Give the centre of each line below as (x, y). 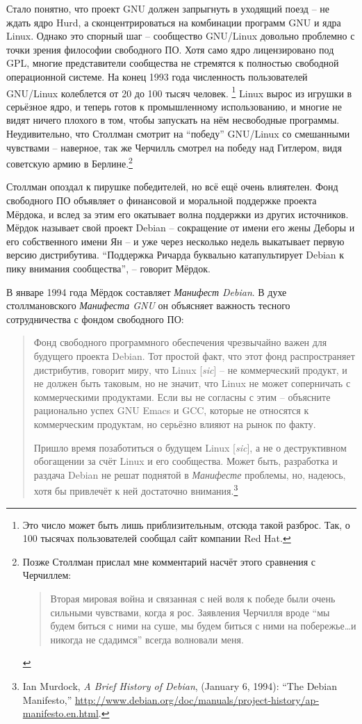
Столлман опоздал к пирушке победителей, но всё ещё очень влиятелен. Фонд (172, 187)
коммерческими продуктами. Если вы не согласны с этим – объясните (182, 396)
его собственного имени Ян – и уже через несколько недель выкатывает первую (175, 241)
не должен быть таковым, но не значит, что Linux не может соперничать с (192, 383)
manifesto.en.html (60, 713)
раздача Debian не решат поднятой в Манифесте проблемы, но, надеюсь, (190, 474)
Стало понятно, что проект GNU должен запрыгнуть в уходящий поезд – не (168, 8)
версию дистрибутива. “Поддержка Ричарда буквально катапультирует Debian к (175, 255)
